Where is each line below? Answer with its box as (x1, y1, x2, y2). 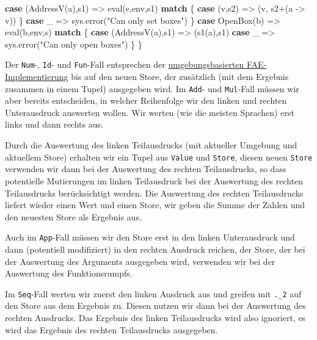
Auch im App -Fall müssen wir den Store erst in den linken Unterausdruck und (5, 231, 295, 244)
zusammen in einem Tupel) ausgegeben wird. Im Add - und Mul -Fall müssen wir (5, 82, 299, 95)
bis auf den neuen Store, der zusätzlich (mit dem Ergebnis (71, 70, 289, 83)
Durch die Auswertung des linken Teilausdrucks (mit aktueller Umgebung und (5, 139, 297, 151)
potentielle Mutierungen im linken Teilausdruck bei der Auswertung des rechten (5, 174, 304, 187)
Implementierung (5, 70, 68, 83)
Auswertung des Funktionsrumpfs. (5, 267, 133, 280)
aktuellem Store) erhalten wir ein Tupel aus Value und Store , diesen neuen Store (5, 150, 313, 163)
